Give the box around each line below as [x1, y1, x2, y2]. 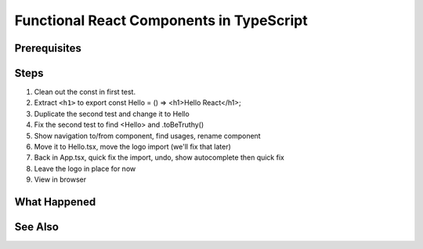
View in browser [34, 175, 86, 184]
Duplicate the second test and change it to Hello [34, 109, 190, 118]
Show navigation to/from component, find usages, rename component [34, 131, 262, 140]
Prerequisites [14, 41, 81, 55]
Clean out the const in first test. [34, 87, 136, 97]
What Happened [14, 196, 96, 209]
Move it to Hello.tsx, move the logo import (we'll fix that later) [34, 142, 231, 152]
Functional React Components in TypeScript [14, 12, 309, 29]
